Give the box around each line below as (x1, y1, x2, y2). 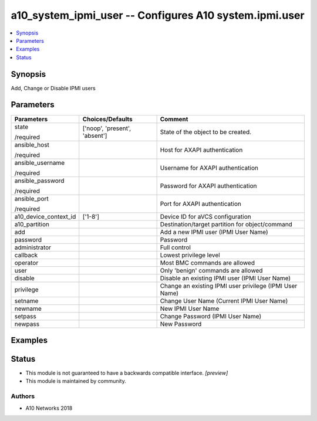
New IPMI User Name (160, 304, 220, 313)
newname (14, 304, 42, 313)
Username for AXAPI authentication (160, 164, 258, 172)
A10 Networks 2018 (25, 405, 73, 412)
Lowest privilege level (160, 251, 220, 259)
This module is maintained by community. (25, 378, 126, 385)
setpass (14, 312, 36, 320)
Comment (160, 115, 188, 123)
